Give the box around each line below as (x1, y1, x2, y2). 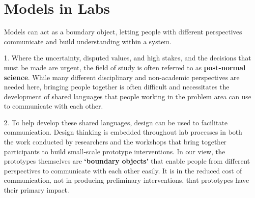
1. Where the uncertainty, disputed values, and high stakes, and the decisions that (4, 53, 252, 63)
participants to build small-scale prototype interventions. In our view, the (4, 146, 226, 156)
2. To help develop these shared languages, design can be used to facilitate (4, 117, 228, 127)
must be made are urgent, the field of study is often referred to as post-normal (4, 62, 246, 72)
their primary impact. (4, 185, 69, 195)
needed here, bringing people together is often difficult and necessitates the (4, 82, 229, 92)
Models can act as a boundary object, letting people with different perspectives (4, 27, 242, 37)
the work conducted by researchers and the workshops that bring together (4, 137, 227, 147)
